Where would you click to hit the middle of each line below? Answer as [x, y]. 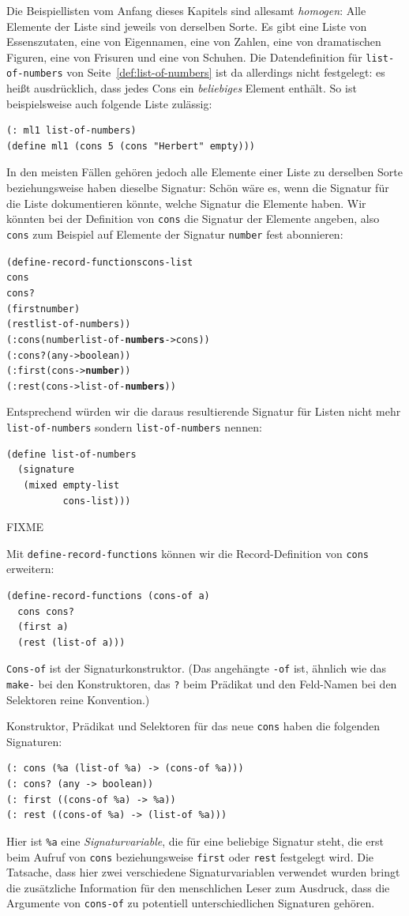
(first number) [43, 309]
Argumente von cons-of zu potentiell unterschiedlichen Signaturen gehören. [191, 903]
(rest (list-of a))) [71, 642]
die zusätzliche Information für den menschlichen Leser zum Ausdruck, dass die [198, 887]
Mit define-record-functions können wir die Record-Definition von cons [188, 553]
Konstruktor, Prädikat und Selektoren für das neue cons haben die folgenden [193, 726]
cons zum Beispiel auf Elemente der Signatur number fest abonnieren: [175, 234]
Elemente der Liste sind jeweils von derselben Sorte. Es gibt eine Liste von [187, 26]
